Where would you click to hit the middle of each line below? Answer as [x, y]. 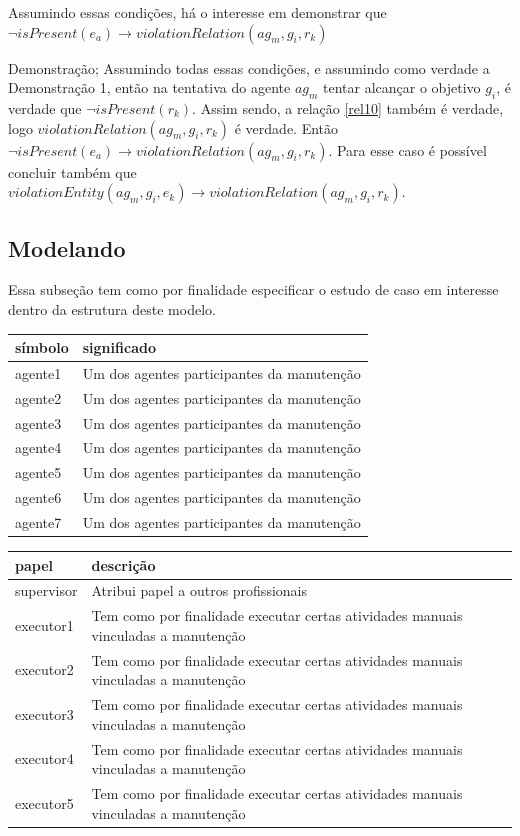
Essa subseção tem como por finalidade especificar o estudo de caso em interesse [253, 289]
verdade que [45, 107]
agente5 [38, 472]
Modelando [67, 247]
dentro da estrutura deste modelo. [112, 308]
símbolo [42, 347]
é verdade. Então [286, 127]
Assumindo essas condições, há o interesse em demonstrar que [197, 12]
